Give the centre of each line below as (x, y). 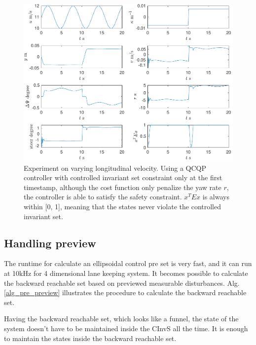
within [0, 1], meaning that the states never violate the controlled (123, 207)
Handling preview (50, 243)
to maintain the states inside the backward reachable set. (90, 338)
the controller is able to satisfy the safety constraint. (103, 197)
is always (216, 197)
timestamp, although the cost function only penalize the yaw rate (123, 187)
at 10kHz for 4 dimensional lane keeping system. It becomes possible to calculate (126, 273)
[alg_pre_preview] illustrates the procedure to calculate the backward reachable (125, 292)
